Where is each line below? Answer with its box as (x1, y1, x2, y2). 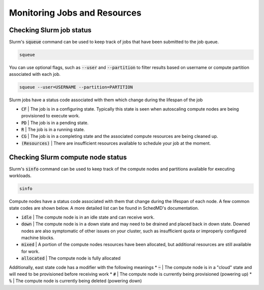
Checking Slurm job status (9, 26, 92, 34)
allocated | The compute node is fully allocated (21, 255, 121, 261)
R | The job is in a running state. (21, 126, 85, 132)
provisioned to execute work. (21, 113, 80, 119)
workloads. (9, 173, 32, 178)
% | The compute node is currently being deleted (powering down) (9, 278, 142, 284)
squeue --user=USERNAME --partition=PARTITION (19, 85, 133, 90)
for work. (21, 248, 40, 254)
